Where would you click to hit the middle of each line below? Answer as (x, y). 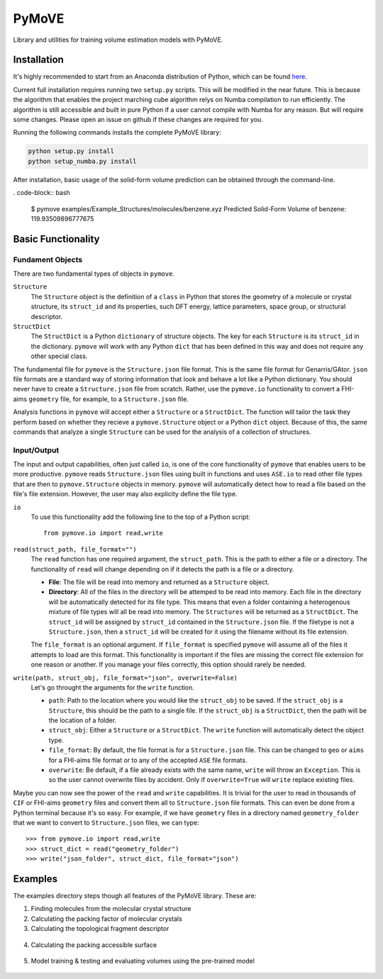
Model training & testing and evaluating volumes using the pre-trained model (143, 961)
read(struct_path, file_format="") (75, 549)
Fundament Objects (48, 259)
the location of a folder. (83, 720)
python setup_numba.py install (83, 161)
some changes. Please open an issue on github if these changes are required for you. (138, 120)
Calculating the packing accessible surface (94, 945)
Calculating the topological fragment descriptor (100, 929)
